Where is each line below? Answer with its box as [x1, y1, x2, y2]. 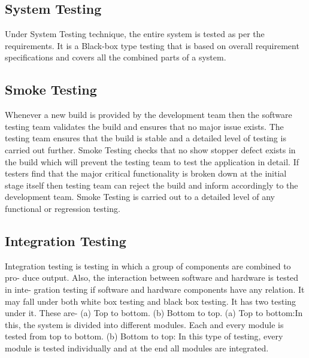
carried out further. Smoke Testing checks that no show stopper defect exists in [5, 143, 296, 156]
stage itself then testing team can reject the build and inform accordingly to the [5, 178, 298, 191]
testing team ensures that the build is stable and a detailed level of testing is [5, 132, 286, 144]
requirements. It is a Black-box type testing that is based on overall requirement [5, 39, 299, 51]
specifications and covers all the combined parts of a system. [5, 51, 226, 63]
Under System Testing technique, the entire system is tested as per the [5, 28, 265, 40]
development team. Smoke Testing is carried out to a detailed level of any [5, 190, 275, 203]
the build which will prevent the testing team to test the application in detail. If [5, 155, 299, 168]
